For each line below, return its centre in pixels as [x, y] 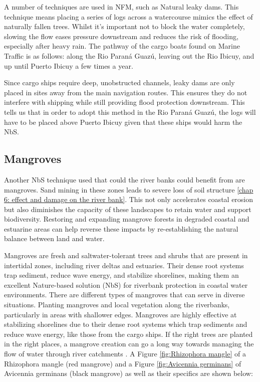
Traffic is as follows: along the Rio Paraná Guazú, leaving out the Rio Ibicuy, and [129, 55]
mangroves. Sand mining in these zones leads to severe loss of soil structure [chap [129, 189]
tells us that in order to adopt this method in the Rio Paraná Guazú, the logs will [130, 112]
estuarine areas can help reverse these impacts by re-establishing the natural [121, 228]
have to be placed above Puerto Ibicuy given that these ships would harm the [123, 122]
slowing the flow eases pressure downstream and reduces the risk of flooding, [121, 36]
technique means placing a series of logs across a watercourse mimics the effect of [128, 16]
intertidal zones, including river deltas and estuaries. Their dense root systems [124, 265]
